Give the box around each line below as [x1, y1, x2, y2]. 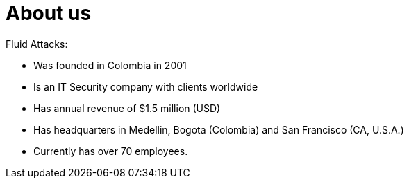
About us [6, 1, 92, 25]
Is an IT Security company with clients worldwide [33, 80, 258, 93]
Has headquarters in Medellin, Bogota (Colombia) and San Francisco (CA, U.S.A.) [33, 123, 404, 136]
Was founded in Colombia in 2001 [33, 59, 187, 71]
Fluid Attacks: [6, 37, 68, 50]
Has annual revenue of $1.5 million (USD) [33, 102, 221, 114]
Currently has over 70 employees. [33, 145, 188, 157]
